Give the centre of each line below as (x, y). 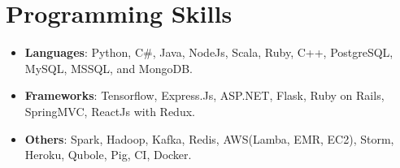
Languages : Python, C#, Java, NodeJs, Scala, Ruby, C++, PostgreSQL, (209, 52)
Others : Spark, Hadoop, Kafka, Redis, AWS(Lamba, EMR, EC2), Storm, (209, 138)
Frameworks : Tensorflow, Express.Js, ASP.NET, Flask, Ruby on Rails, (204, 95)
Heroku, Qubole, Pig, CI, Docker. (108, 155)
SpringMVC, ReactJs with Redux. (110, 111)
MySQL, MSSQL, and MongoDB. (109, 68)
